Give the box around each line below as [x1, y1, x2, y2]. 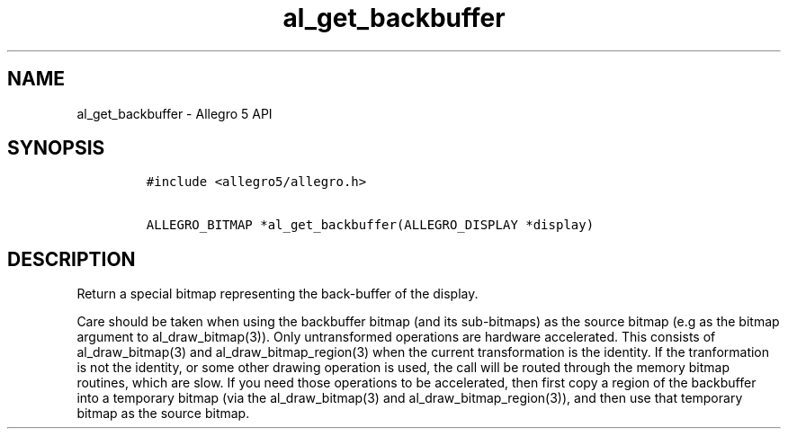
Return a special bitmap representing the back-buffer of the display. [76, 286, 479, 302]
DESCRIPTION [7, 247, 136, 271]
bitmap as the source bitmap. [76, 405, 250, 422]
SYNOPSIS [7, 137, 105, 160]
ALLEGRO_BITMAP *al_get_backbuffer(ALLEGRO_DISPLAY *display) [146, 218, 595, 233]
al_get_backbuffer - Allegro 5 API [76, 105, 273, 121]
